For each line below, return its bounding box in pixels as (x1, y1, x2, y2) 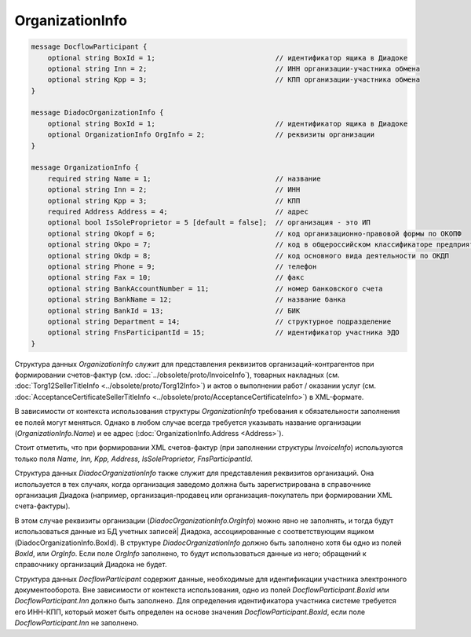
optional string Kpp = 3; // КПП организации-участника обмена (47, 75, 420, 84)
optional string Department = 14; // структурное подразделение (47, 317, 392, 326)
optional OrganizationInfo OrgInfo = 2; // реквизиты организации (47, 130, 375, 139)
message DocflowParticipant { (31, 42, 148, 51)
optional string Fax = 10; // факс (47, 273, 305, 282)
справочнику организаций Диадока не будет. (14, 560, 167, 569)
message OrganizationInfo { (31, 163, 139, 172)
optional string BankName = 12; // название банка (47, 295, 346, 304)
